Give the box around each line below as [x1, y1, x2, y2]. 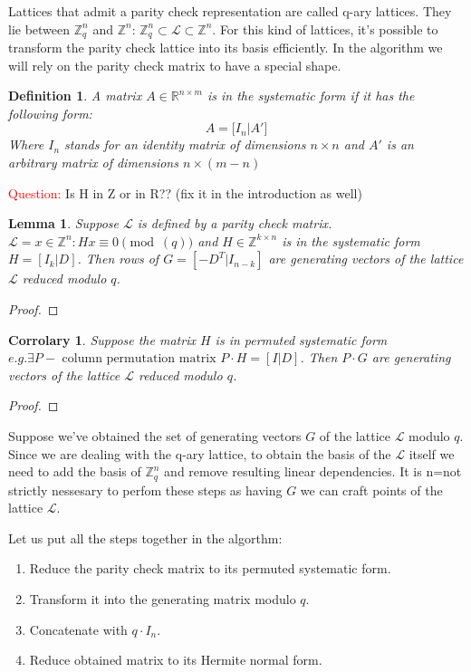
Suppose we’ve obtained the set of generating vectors [8, 426, 302, 445]
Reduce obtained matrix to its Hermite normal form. [29, 650, 322, 669]
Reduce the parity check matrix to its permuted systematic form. [29, 559, 391, 578]
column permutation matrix [62, 352, 216, 366]
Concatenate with [29, 619, 128, 638]
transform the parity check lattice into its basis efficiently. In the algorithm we [8, 38, 443, 57]
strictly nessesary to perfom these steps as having [8, 480, 283, 499]
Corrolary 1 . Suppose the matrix [8, 330, 196, 349]
